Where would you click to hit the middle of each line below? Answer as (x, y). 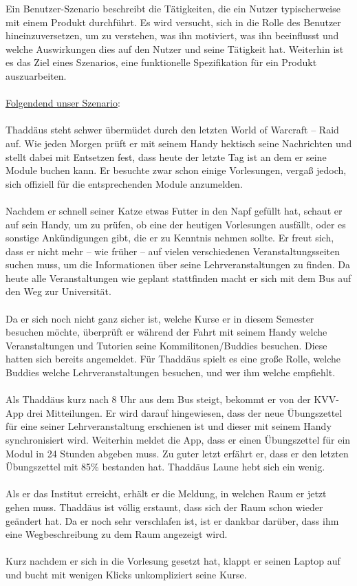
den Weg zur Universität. (58, 291)
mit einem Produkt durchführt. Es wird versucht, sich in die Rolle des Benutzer (173, 22)
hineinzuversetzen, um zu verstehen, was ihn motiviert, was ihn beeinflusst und (172, 35)
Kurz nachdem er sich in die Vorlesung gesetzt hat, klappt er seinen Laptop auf (173, 561)
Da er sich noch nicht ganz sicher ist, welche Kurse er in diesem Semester (160, 318)
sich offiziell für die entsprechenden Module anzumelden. (124, 183)
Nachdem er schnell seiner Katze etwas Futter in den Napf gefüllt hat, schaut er (174, 210)
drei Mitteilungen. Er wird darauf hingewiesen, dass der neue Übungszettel (184, 412)
